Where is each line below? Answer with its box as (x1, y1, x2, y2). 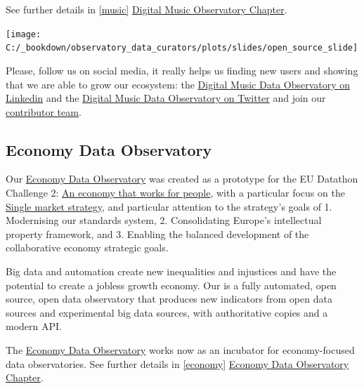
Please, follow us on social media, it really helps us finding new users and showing (6, 62, 358, 77)
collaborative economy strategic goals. (6, 240, 169, 255)
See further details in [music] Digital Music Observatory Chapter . (6, 2, 287, 16)
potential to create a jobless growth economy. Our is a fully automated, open (6, 277, 337, 292)
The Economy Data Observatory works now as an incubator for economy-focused (6, 343, 355, 357)
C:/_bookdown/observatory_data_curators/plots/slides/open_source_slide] (6, 43, 358, 53)
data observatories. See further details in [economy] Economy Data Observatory (6, 356, 349, 371)
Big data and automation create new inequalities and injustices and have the (6, 264, 337, 279)
